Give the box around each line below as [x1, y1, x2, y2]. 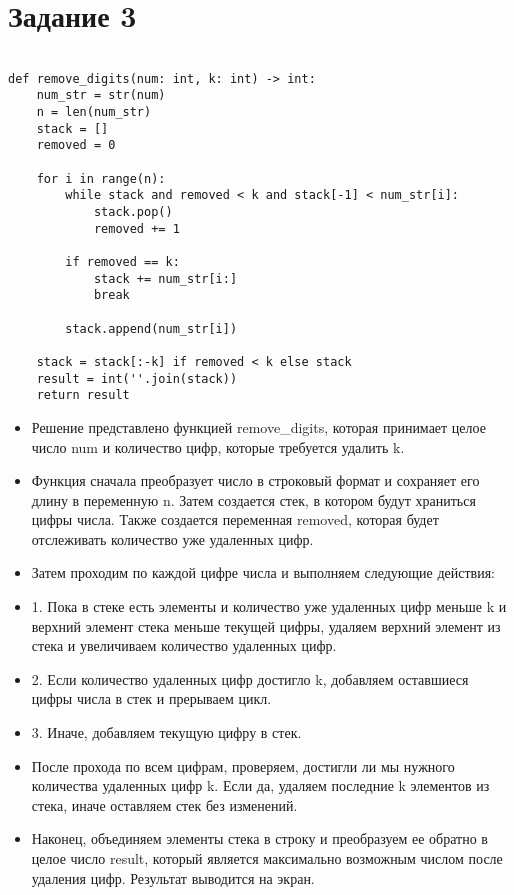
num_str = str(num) [36, 88, 166, 103]
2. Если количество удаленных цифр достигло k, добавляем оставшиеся [31, 668, 469, 689]
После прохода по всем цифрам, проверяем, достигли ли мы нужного [31, 755, 455, 776]
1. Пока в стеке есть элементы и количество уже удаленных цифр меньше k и [31, 596, 507, 617]
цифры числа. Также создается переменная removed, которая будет [31, 509, 439, 530]
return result [36, 388, 130, 403]
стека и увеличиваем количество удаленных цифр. [31, 635, 337, 656]
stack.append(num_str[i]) [65, 321, 238, 336]
